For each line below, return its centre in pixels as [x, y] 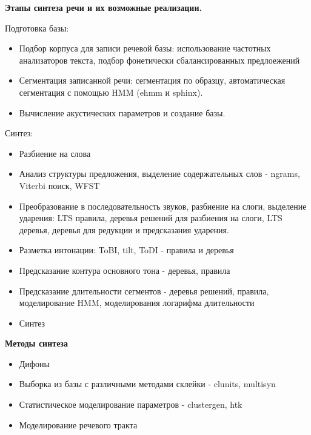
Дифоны [34, 363]
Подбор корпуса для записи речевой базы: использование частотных [145, 48]
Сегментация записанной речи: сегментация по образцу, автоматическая [152, 80]
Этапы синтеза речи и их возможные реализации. [103, 7]
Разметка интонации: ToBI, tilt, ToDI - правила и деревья [126, 250]
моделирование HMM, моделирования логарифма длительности [137, 303]
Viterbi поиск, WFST [59, 185]
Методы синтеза [36, 343]
